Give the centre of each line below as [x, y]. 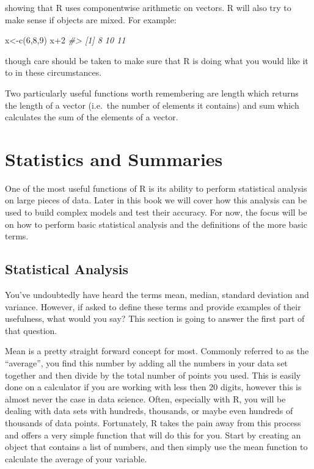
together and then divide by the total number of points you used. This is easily [153, 375]
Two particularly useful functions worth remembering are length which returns [152, 93]
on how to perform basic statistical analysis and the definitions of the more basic [156, 224]
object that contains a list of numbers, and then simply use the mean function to [156, 447]
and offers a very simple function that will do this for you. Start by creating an [153, 434]
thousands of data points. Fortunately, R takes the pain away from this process [153, 422]
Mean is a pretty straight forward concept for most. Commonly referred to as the [157, 351]
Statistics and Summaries [114, 158]
